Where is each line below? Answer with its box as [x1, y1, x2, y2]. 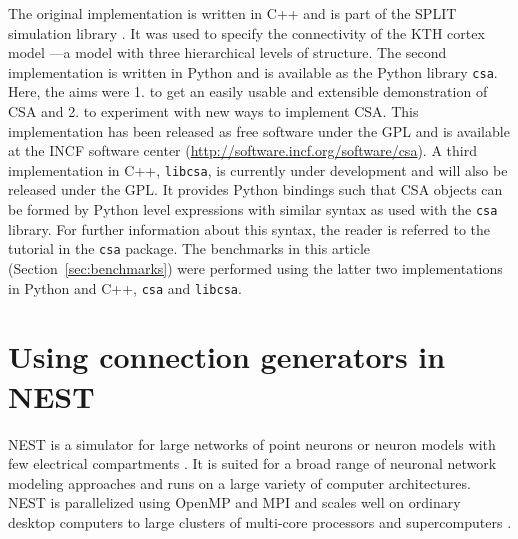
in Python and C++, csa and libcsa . [8, 277, 242, 298]
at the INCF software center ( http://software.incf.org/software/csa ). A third [8, 140, 477, 161]
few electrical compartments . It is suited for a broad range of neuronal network [8, 453, 497, 474]
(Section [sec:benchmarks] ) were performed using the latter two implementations [8, 257, 503, 278]
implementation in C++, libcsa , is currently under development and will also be [8, 159, 508, 180]
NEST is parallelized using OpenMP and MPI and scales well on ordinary [8, 492, 461, 513]
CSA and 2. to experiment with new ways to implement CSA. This [8, 101, 419, 122]
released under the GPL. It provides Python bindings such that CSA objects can [8, 179, 503, 200]
